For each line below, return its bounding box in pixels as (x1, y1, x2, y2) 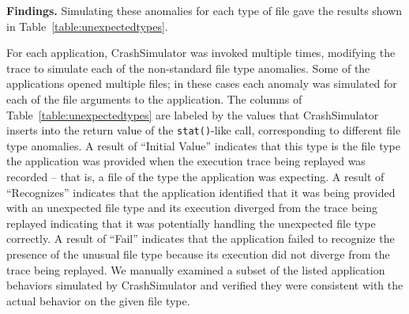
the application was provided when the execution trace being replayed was (6, 153, 366, 169)
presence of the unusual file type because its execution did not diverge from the (6, 245, 390, 262)
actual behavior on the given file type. (6, 292, 190, 308)
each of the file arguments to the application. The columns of (6, 90, 302, 107)
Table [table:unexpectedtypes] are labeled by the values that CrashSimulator (6, 106, 379, 123)
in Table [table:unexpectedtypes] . (6, 17, 168, 34)
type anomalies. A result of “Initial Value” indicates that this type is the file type (6, 137, 400, 153)
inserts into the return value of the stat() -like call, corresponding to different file (6, 122, 401, 138)
